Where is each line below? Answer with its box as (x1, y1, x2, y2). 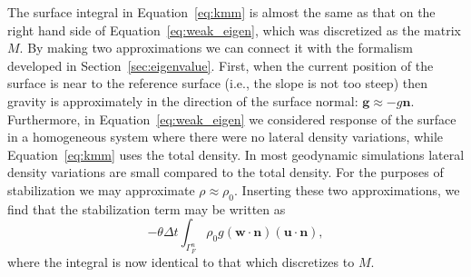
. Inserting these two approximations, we (234, 180, 460, 199)
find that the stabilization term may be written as (7, 199, 286, 218)
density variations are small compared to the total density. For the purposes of (7, 163, 444, 182)
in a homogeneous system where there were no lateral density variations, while (7, 127, 444, 146)
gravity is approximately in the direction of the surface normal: (7, 91, 358, 110)
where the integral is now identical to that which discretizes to (7, 252, 355, 271)
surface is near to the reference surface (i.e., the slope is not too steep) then (7, 74, 427, 93)
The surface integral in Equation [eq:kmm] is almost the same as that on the (7, 3, 436, 21)
